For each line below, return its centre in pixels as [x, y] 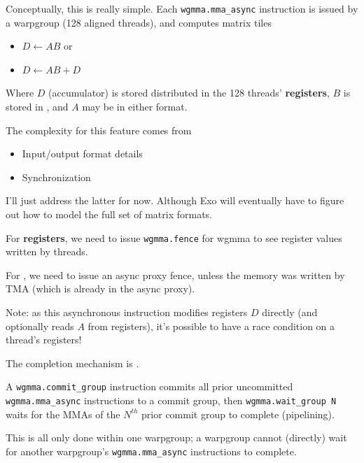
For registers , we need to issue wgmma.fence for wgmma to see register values [174, 237]
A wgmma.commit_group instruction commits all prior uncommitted [149, 386]
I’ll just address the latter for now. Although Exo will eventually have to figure [175, 200]
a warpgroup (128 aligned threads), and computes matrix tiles [139, 22]
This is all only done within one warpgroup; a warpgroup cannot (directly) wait [176, 437]
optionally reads [40, 326]
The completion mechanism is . [72, 363]
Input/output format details [82, 154]
